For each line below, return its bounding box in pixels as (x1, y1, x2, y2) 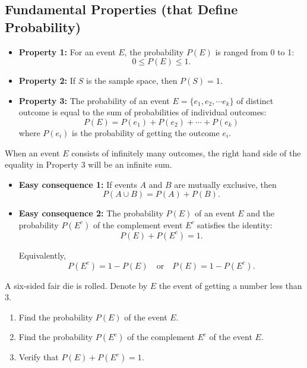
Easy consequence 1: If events (18, 178, 137, 190)
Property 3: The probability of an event (18, 94, 170, 106)
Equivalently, (18, 249, 66, 261)
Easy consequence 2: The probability (18, 207, 163, 219)
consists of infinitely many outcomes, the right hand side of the (71, 146, 301, 159)
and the (246, 207, 275, 219)
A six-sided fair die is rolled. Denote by (5, 279, 148, 291)
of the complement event (93, 218, 183, 231)
